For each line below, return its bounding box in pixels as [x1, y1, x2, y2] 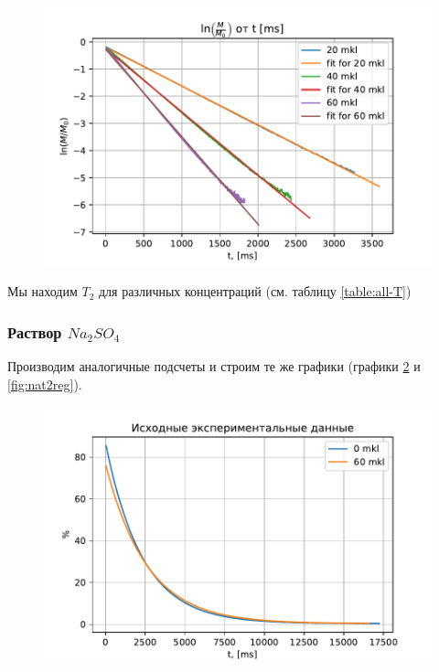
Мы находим [7, 282, 78, 301]
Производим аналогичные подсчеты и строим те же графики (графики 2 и [7, 357, 421, 376]
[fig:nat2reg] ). [7, 374, 82, 393]
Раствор [7, 320, 62, 343]
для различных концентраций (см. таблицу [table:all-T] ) [98, 282, 412, 301]
